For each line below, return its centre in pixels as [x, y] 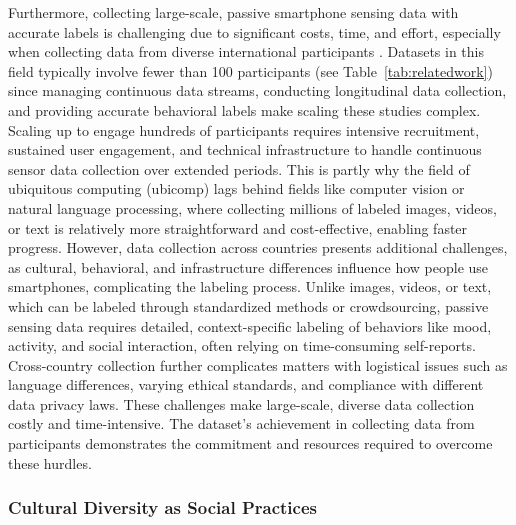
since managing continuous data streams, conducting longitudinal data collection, [257, 90]
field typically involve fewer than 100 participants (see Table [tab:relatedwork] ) [250, 70]
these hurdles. [50, 462]
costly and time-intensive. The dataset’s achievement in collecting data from [241, 423]
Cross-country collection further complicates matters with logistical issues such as [258, 364]
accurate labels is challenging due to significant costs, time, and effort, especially [254, 31]
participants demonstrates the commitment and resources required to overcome [250, 443]
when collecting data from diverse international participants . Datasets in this [246, 51]
